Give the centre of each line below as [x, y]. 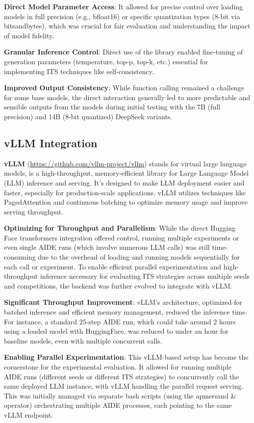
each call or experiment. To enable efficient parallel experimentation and [113, 266]
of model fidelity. [29, 35]
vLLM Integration [51, 143]
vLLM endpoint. [28, 414]
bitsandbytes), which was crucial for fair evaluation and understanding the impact [127, 26]
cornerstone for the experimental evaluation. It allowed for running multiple [118, 367]
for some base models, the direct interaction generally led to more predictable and [127, 97]
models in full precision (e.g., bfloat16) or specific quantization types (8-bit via [122, 16]
